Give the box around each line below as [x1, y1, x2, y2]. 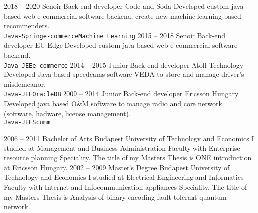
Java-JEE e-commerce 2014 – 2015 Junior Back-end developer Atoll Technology [4, 59, 244, 70]
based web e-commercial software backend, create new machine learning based [4, 10, 241, 21]
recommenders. [4, 20, 50, 31]
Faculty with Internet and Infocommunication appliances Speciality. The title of [4, 181, 247, 192]
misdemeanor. [4, 78, 46, 89]
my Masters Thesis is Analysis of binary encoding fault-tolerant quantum [4, 191, 227, 202]
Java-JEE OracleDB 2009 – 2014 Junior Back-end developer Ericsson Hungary [4, 88, 239, 99]
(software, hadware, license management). [4, 108, 130, 118]
